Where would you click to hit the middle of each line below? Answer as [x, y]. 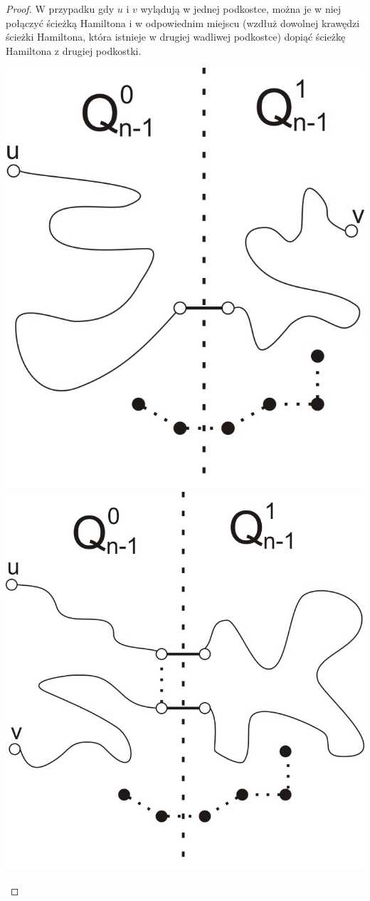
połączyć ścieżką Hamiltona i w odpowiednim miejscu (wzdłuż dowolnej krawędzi [183, 22]
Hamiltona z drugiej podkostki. [74, 50]
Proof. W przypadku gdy [60, 9]
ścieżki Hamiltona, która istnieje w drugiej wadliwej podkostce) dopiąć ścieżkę [176, 37]
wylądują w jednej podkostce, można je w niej [241, 9]
